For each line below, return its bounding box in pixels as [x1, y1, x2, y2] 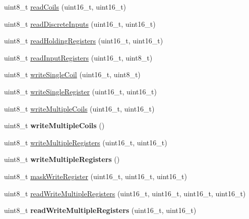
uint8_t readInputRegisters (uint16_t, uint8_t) [4, 52, 153, 63]
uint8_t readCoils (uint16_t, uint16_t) [4, 2, 127, 12]
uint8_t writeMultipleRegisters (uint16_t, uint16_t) [4, 137, 167, 147]
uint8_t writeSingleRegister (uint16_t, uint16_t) [4, 86, 157, 96]
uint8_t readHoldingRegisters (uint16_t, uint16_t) [4, 35, 163, 46]
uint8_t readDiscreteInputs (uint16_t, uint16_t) [4, 18, 156, 29]
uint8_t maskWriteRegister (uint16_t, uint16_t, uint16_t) [4, 171, 187, 181]
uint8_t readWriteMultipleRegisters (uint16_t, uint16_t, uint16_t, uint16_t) [4, 188, 246, 198]
